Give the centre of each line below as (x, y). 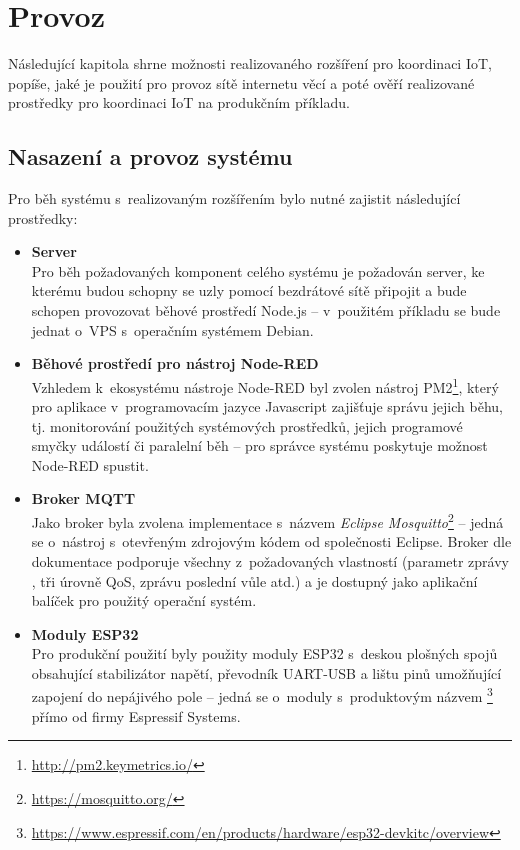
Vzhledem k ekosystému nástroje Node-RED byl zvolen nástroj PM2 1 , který (265, 385)
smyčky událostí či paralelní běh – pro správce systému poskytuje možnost (259, 445)
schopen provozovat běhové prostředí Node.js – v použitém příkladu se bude (266, 310)
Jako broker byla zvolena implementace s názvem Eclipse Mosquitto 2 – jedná (267, 520)
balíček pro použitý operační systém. (144, 600)
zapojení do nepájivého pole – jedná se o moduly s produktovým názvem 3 (262, 695)
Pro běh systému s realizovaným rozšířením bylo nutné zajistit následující (234, 198)
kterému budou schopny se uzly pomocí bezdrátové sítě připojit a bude (249, 290)
